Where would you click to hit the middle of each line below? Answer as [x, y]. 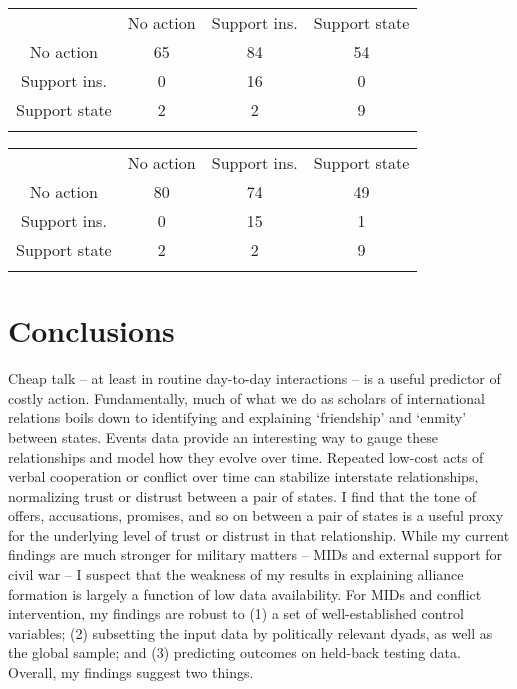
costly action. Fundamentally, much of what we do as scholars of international [246, 397]
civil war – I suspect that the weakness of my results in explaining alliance [236, 574]
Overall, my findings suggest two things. [131, 672]
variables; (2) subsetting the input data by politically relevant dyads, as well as [250, 632]
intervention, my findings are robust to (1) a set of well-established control [236, 613]
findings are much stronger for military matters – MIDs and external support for [255, 554]
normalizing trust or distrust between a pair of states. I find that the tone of [242, 495]
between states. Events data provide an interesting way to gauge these [223, 436]
